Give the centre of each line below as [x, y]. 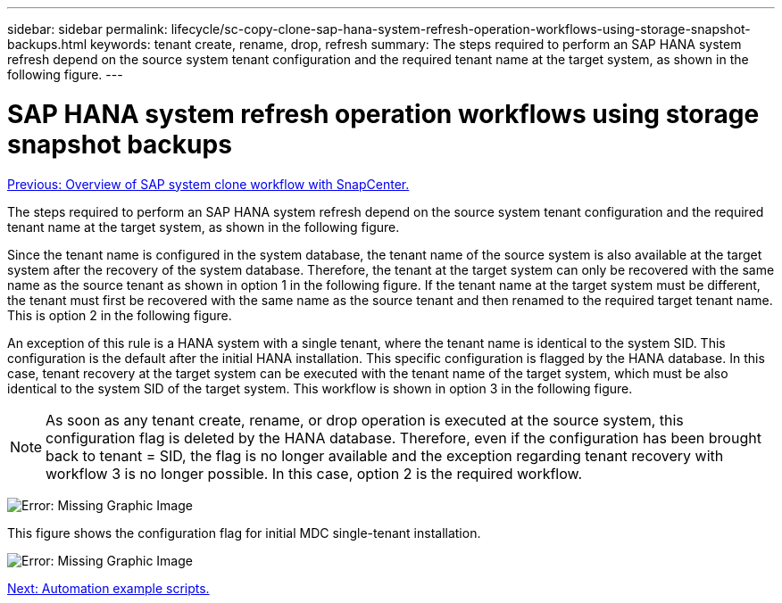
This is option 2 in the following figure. [120, 315]
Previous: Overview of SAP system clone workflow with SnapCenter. [208, 184]
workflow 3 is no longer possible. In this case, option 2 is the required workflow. [314, 473]
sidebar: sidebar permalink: [87, 29]
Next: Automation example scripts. [108, 588]
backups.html [47, 44]
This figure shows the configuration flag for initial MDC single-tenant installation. [244, 533]
